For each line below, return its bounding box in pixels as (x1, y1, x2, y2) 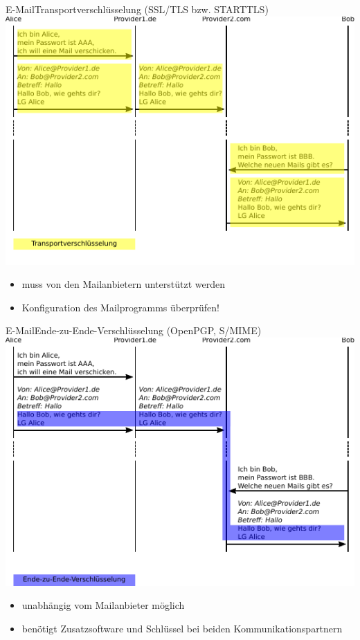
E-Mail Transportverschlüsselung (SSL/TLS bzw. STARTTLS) (6, 2, 269, 16)
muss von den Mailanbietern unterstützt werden (21, 277, 225, 291)
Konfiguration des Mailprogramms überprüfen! (21, 300, 219, 314)
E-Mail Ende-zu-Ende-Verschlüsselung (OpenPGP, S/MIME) (6, 323, 262, 338)
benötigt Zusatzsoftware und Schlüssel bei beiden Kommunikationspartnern (21, 621, 343, 635)
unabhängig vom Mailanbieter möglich (21, 598, 185, 612)
